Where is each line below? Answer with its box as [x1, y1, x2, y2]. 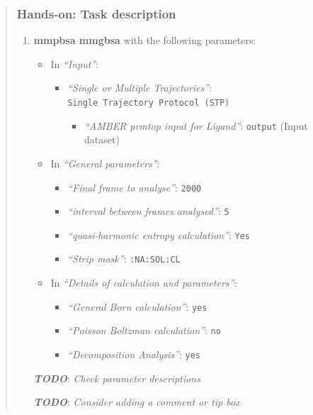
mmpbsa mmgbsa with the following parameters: [33, 33, 256, 48]
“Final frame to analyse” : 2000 [67, 179, 202, 194]
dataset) [84, 132, 120, 147]
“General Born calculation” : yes [67, 299, 207, 314]
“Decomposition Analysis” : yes [67, 347, 201, 362]
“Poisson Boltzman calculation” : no [67, 323, 221, 338]
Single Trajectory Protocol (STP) [67, 98, 230, 108]
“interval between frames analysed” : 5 [67, 204, 229, 218]
